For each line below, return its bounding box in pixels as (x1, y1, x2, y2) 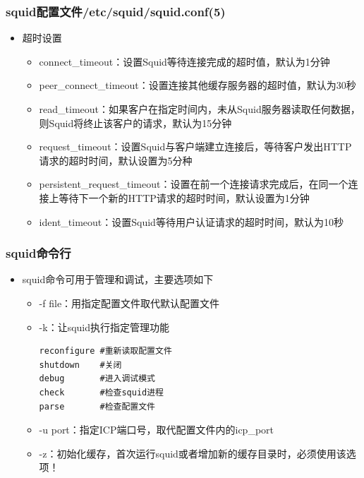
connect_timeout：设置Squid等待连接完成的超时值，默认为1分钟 (39, 54, 330, 68)
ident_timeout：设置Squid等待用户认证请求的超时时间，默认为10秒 (39, 214, 344, 229)
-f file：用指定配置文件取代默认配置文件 (39, 295, 220, 310)
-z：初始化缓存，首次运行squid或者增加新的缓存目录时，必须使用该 (39, 446, 346, 460)
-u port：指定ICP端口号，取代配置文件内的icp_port (39, 422, 274, 437)
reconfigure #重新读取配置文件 (39, 346, 172, 357)
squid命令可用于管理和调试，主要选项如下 (22, 272, 214, 287)
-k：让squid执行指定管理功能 (39, 319, 170, 334)
